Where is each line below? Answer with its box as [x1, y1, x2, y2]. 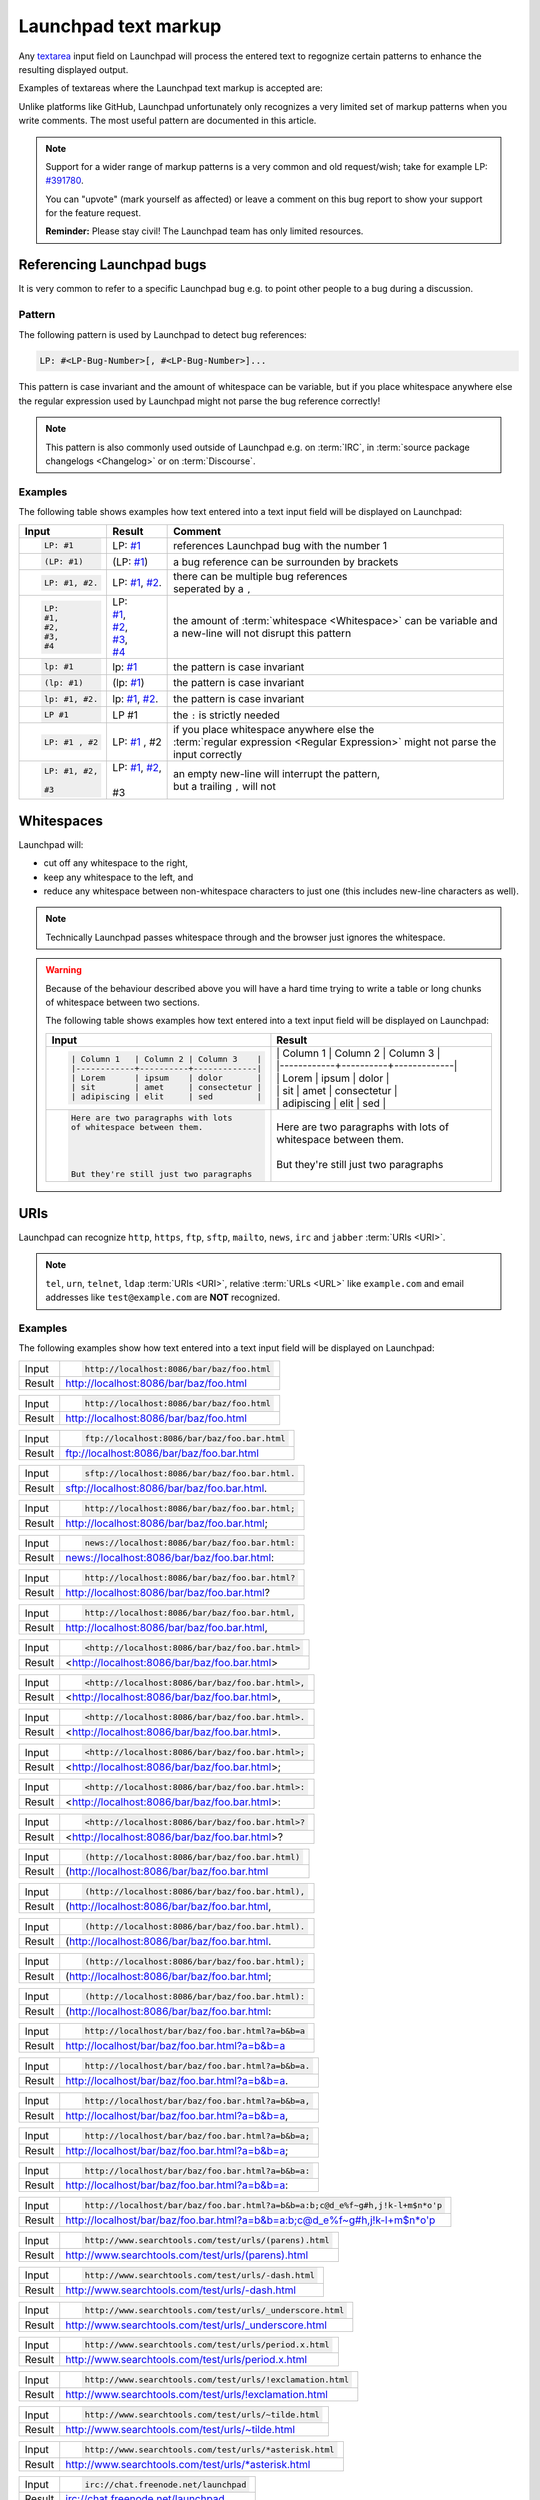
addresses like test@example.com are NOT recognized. [45, 1291, 280, 1304]
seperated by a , [173, 582, 252, 596]
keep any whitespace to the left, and [43, 871, 194, 883]
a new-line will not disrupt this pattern [173, 626, 352, 640]
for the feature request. [45, 207, 142, 219]
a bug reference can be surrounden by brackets [173, 555, 399, 569]
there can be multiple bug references [173, 570, 348, 584]
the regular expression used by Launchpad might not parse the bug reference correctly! [18, 395, 381, 407]
